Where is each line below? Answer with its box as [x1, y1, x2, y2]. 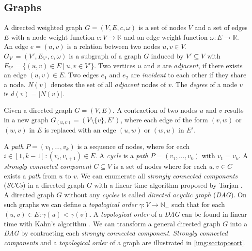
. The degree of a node [171, 79, 237, 89]
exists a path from [4, 170, 57, 180]
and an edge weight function [124, 31, 208, 42]
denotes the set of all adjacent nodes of [50, 79, 166, 89]
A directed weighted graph [4, 22, 83, 32]
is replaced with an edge [44, 125, 116, 135]
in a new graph [4, 114, 48, 124]
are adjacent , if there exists [162, 60, 243, 70]
